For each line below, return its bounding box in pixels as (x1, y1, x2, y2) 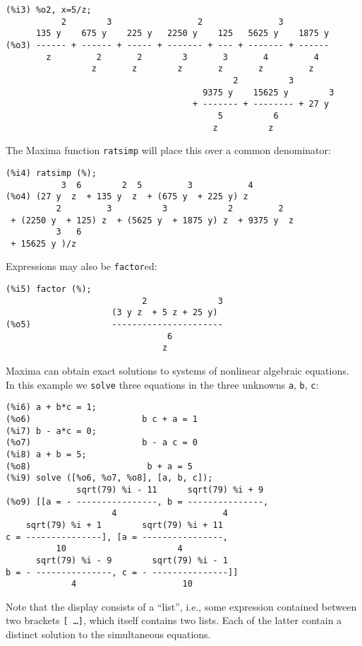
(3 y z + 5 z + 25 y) (111, 307, 218, 318)
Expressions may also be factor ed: (6, 259, 157, 274)
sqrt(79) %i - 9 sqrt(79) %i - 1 (35, 555, 228, 565)
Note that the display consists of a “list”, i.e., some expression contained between (6, 599, 357, 613)
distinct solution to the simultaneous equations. (6, 627, 211, 642)
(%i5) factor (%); (6, 284, 92, 295)
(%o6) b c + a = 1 (6, 413, 198, 424)
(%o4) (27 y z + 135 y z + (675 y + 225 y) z (6, 192, 248, 202)
